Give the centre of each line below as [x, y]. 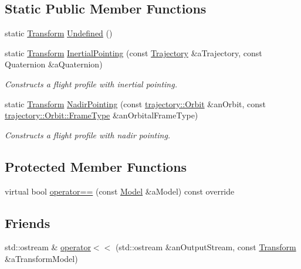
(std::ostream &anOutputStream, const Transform [206, 247]
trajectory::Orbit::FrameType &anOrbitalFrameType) [102, 115]
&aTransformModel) [41, 258]
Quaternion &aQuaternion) [54, 64]
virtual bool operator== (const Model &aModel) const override [120, 191]
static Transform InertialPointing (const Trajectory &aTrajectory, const [133, 52]
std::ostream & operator [48, 247]
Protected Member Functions [96, 166]
